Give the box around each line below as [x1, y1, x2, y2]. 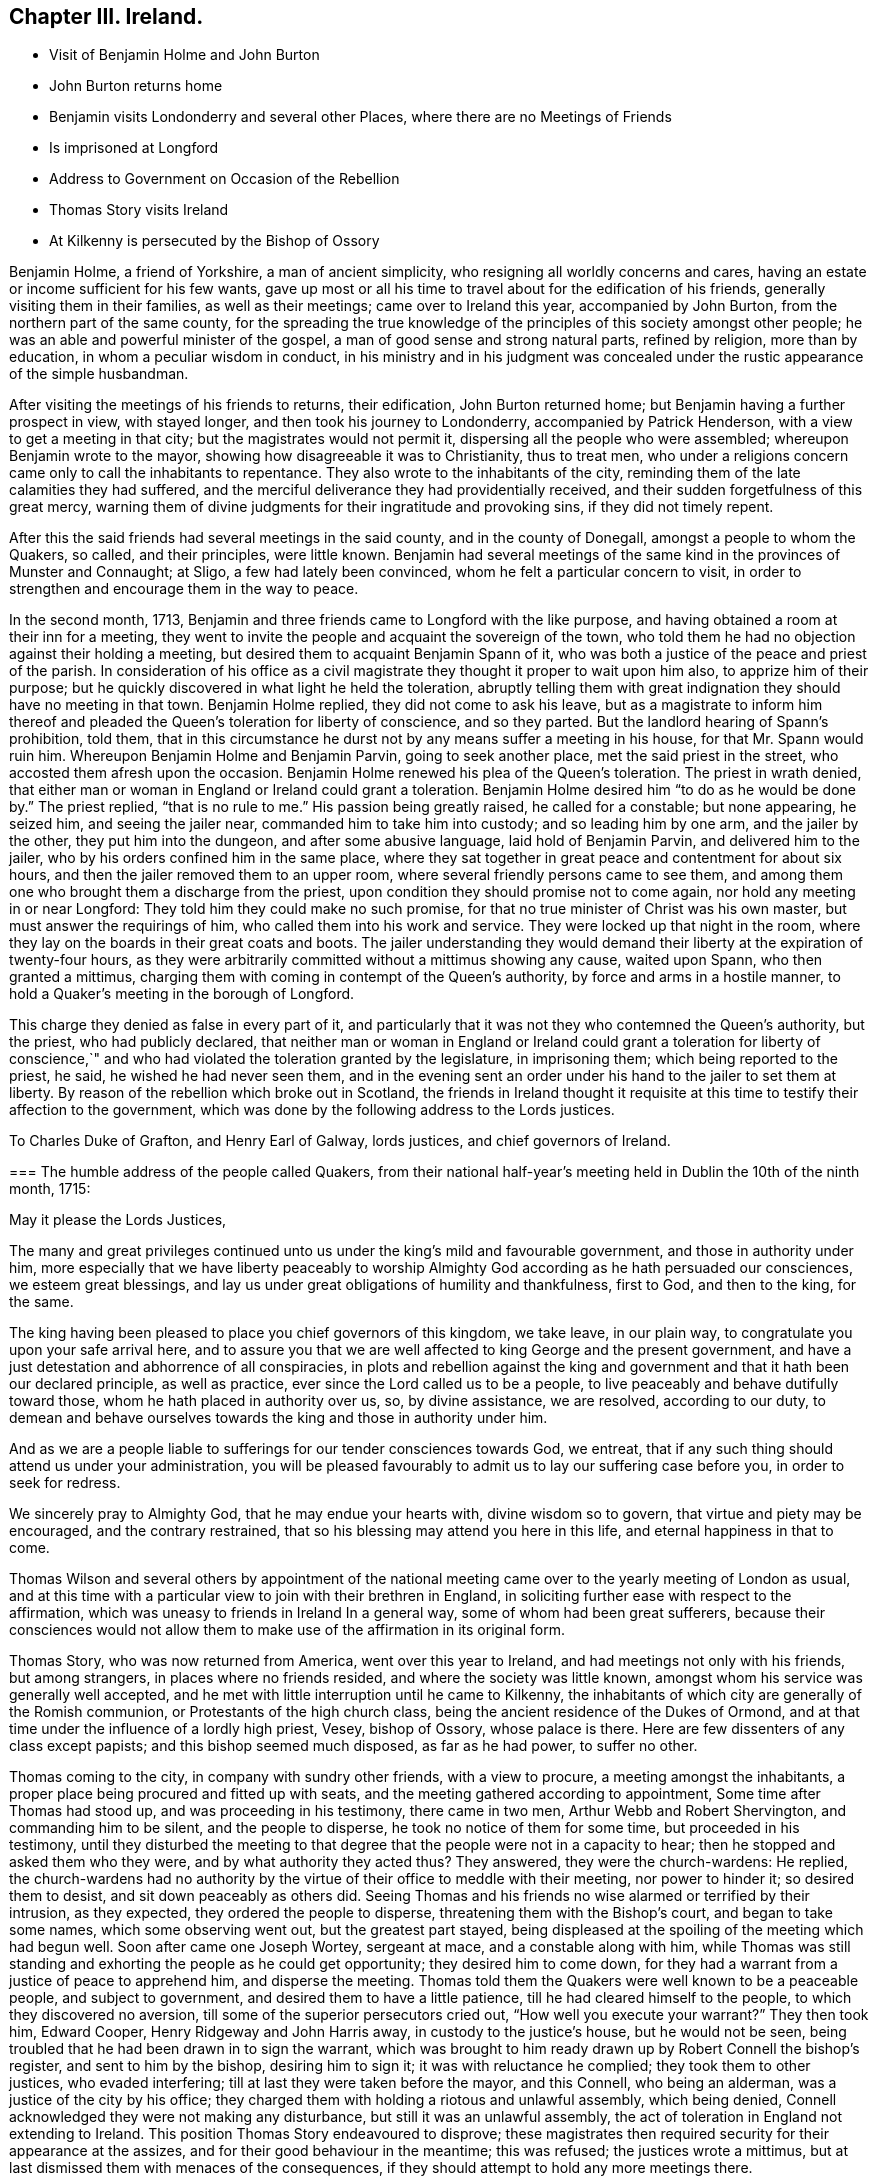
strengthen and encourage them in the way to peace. [9, 580, 359, 598]
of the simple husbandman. [9, 365, 189, 383]
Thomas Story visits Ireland [49, 201, 229, 219]
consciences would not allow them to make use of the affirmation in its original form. [9, 1621, 565, 1639]
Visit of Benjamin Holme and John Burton [49, 46, 320, 64]
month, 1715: [9, 1180, 91, 1198]
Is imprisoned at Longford [49, 139, 219, 157]
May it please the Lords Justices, [9, 1211, 227, 1229]
